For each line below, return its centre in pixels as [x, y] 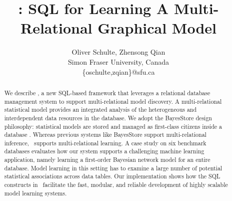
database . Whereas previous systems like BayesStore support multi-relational [105, 135]
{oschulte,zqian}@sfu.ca [118, 71]
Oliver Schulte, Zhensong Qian [118, 52]
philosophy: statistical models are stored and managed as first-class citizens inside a [113, 126]
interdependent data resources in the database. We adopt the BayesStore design [108, 118]
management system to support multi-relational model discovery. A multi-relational [113, 101]
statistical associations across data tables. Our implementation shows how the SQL [112, 176]
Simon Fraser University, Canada [118, 61]
